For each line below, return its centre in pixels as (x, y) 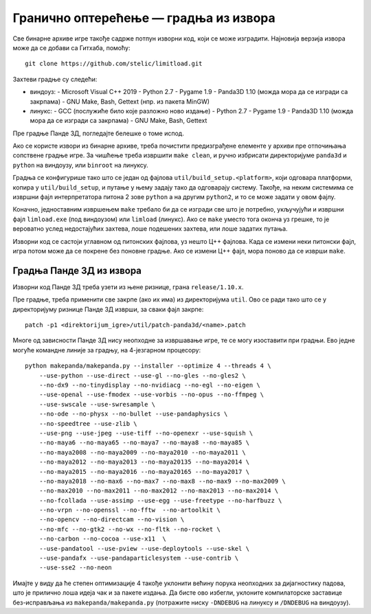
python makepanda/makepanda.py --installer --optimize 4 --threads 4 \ (148, 366)
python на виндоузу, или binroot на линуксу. (81, 165)
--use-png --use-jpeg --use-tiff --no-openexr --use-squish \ (146, 433)
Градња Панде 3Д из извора (77, 270)
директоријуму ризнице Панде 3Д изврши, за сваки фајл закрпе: (108, 309)
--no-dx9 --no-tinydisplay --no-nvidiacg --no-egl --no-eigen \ (149, 385)
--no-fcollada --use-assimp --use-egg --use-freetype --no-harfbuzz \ (160, 500)
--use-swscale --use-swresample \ (97, 404)
